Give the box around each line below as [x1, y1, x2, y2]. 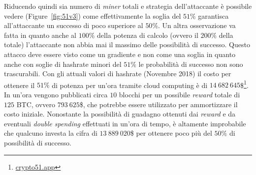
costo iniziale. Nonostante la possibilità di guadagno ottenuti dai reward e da [4, 109, 236, 119]
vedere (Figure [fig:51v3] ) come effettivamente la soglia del [4, 10, 181, 21]
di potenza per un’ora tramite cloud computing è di [52, 80, 208, 90]
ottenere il [4, 80, 35, 90]
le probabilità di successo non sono [138, 58, 243, 69]
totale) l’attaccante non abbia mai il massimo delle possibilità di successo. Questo [4, 39, 250, 50]
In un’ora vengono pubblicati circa [4, 89, 108, 99]
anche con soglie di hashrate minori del [4, 58, 122, 69]
